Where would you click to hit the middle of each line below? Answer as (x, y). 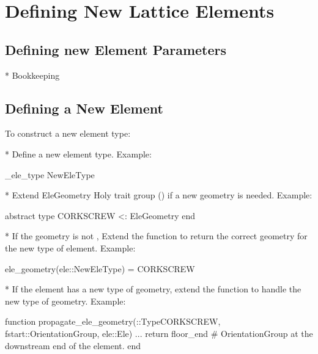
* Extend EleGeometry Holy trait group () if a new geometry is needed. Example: (159, 195)
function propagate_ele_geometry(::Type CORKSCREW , (113, 321)
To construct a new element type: (68, 133)
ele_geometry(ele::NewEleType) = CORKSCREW (100, 268)
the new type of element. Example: (70, 247)
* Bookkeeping (32, 75)
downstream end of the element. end (73, 345)
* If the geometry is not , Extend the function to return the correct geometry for (156, 236)
